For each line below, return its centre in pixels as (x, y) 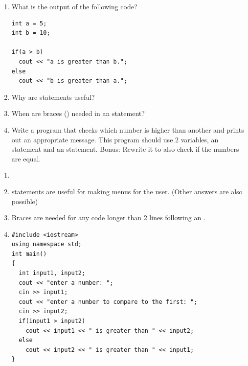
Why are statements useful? (53, 97)
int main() (29, 254)
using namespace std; (46, 244)
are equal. (26, 158)
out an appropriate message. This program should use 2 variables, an (115, 139)
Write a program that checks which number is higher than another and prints (128, 129)
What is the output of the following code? (74, 6)
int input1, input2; (52, 273)
